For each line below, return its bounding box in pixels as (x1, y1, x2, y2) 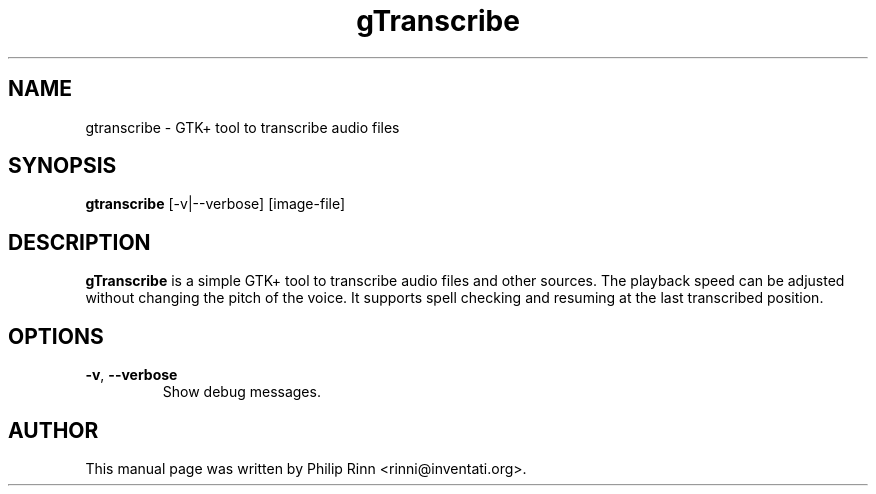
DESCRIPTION (8, 229, 151, 255)
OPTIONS (8, 323, 104, 349)
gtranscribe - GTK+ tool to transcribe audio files (85, 118, 400, 136)
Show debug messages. (162, 383, 321, 401)
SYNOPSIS (8, 153, 117, 179)
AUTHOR (8, 417, 99, 443)
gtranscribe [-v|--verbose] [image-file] (85, 195, 346, 213)
